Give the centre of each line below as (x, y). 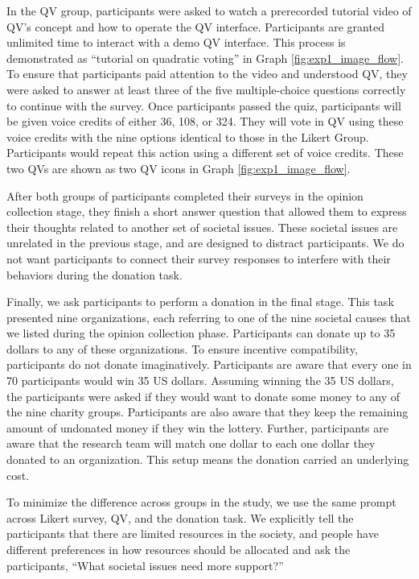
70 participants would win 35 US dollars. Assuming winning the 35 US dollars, (200, 380)
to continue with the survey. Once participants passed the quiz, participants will (204, 105)
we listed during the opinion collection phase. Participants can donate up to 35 (201, 333)
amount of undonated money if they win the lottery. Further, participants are (197, 427)
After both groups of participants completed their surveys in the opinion (185, 195)
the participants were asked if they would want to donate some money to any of (203, 396)
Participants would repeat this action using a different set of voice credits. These (205, 153)
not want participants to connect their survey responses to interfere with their (199, 258)
